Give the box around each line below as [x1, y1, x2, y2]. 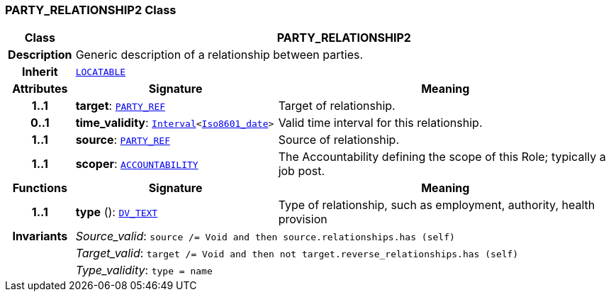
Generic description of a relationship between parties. [75, 47, 364, 62]
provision [278, 212, 327, 227]
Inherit [21, 65, 58, 79]
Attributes [12, 82, 68, 96]
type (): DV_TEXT [75, 205, 158, 220]
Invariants [12, 229, 68, 244]
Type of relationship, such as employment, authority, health [278, 198, 595, 213]
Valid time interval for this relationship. [278, 116, 483, 130]
